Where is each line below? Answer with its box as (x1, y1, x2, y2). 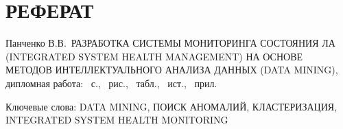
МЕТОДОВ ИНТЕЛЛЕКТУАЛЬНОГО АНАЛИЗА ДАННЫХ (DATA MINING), (5, 62, 338, 77)
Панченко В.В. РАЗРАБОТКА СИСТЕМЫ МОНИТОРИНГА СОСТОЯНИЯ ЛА (5, 36, 335, 50)
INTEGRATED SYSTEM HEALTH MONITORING (5, 113, 228, 127)
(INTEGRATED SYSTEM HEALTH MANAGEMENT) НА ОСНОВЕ (5, 49, 303, 63)
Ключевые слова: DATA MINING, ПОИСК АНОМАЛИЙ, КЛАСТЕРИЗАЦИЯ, (5, 99, 338, 113)
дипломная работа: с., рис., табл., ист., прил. (5, 75, 217, 90)
